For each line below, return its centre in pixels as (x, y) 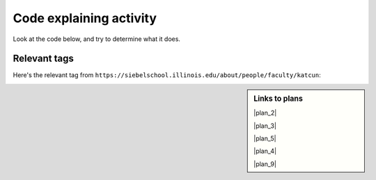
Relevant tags (44, 59)
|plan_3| (265, 126)
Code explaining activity (85, 18)
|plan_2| (265, 113)
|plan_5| (265, 138)
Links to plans (278, 99)
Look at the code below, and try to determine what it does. (97, 39)
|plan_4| (265, 151)
